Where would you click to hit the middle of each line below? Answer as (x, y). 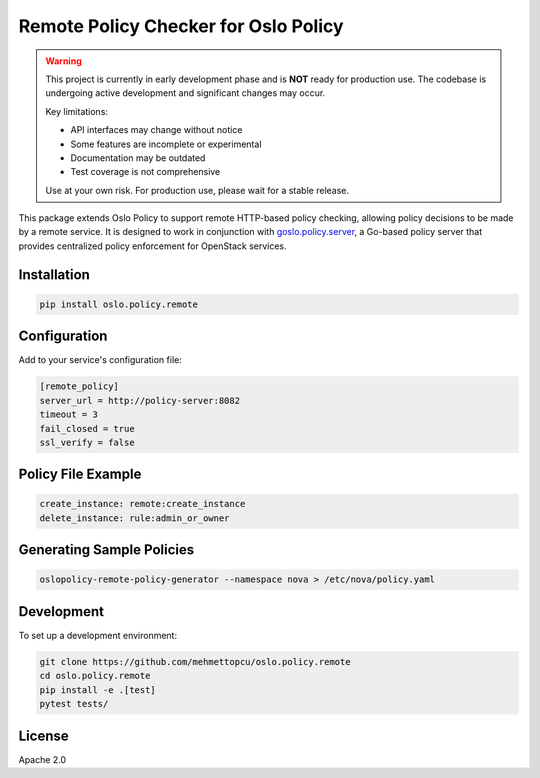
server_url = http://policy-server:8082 (139, 400)
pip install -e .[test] (98, 689)
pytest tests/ (74, 704)
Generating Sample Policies (106, 550)
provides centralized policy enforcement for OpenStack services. (152, 246)
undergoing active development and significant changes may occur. (185, 93)
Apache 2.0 (42, 759)
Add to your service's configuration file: (100, 360)
